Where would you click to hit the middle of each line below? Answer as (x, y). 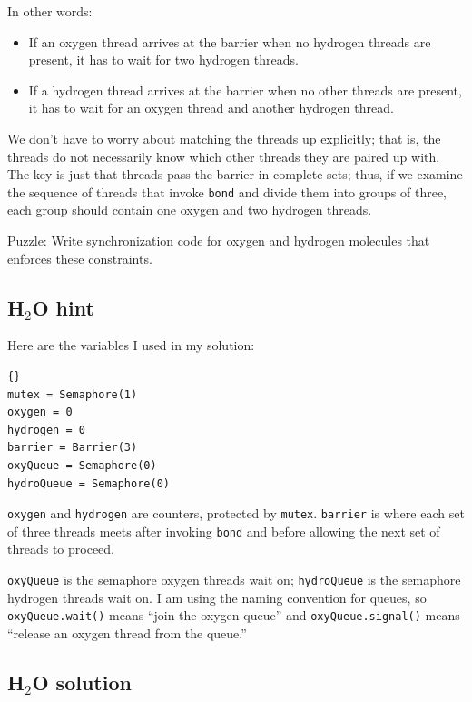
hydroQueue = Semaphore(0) (88, 483)
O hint (63, 307)
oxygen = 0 (40, 412)
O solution (82, 682)
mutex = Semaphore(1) (73, 394)
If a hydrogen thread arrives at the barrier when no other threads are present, (245, 90)
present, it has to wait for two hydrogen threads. (163, 60)
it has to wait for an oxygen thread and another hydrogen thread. (211, 108)
